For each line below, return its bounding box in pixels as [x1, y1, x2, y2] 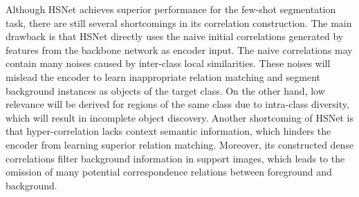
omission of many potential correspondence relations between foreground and [6, 165, 332, 179]
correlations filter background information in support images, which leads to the [6, 151, 345, 165]
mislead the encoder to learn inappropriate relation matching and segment [6, 69, 320, 84]
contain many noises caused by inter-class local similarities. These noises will [6, 56, 331, 71]
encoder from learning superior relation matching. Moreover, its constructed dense [6, 137, 354, 151]
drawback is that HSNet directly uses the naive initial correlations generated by [6, 29, 344, 44]
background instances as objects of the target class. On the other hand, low [6, 83, 325, 97]
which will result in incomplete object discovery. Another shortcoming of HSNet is [6, 110, 353, 124]
